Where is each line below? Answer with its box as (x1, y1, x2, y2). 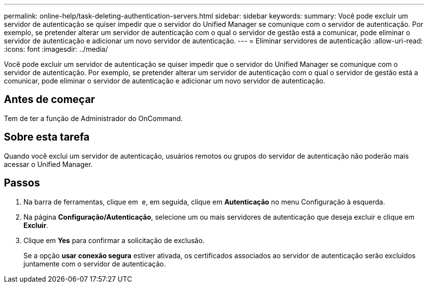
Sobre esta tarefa (4, 131, 90, 143)
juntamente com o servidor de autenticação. (23, 259, 166, 268)
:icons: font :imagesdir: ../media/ (4, 45, 108, 53)
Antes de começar (4, 93, 95, 106)
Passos (4, 177, 40, 189)
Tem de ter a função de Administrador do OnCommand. (4, 114, 183, 123)
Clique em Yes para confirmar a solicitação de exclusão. (23, 236, 205, 245)
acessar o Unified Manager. (4, 160, 93, 168)
